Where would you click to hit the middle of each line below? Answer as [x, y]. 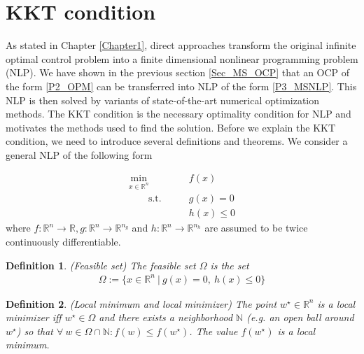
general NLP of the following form [79, 154]
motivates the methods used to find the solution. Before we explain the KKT [171, 127]
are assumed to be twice [256, 228]
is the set [230, 265]
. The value [213, 331]
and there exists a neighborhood [166, 317]
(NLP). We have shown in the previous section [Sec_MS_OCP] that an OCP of [178, 72]
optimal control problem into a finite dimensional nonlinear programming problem [182, 58]
